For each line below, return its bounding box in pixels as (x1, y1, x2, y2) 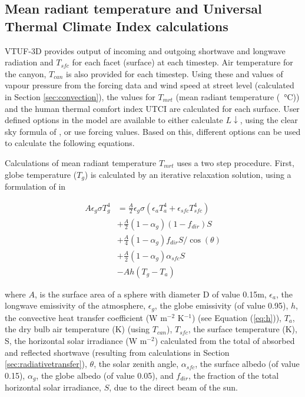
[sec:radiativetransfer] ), (5, 358, 87, 370)
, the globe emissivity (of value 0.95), (154, 299, 289, 312)
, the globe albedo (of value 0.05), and (36, 369, 174, 381)
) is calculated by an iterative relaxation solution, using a (84, 168, 291, 180)
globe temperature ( (5, 168, 77, 180)
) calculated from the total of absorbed (154, 334, 295, 346)
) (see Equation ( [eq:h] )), (192, 311, 281, 323)
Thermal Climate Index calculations (5, 16, 228, 35)
